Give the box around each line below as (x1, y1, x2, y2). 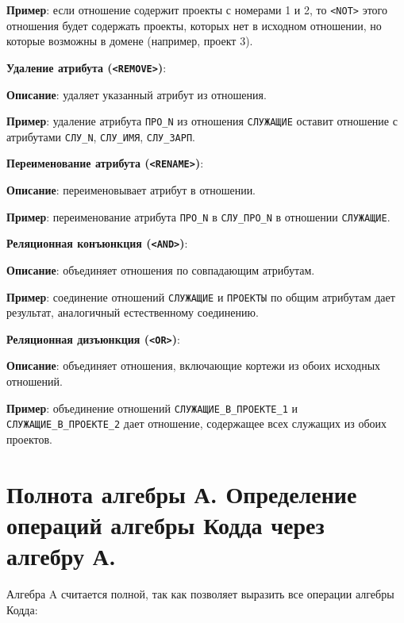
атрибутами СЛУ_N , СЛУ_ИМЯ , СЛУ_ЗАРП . (6, 128, 195, 144)
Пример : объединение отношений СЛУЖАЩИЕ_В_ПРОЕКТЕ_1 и (6, 399, 298, 416)
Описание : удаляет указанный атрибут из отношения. (6, 86, 267, 102)
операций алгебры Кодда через (6, 508, 325, 540)
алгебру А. (6, 540, 116, 572)
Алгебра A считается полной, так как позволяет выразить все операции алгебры (6, 586, 394, 602)
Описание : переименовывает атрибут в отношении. (6, 182, 256, 198)
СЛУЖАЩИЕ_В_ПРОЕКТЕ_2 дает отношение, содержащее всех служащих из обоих (6, 415, 387, 432)
